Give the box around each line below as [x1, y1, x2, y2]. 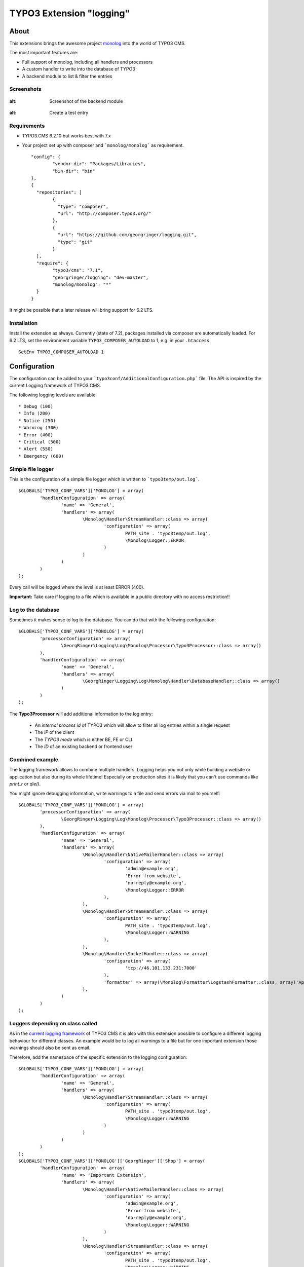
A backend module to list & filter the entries [22, 73, 112, 79]
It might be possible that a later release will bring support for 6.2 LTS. [9, 307, 154, 313]
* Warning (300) [18, 425, 59, 431]
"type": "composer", [57, 203, 109, 209]
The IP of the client [34, 729, 74, 735]
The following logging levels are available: [9, 392, 97, 398]
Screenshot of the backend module [49, 98, 123, 104]
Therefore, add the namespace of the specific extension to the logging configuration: [9, 1054, 187, 1060]
